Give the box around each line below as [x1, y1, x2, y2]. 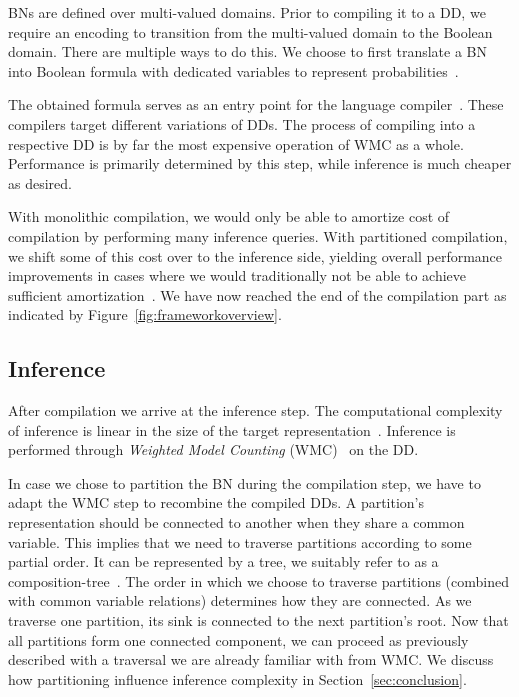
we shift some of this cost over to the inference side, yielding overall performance [8, 245, 503, 266]
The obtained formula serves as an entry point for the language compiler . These [8, 94, 504, 115]
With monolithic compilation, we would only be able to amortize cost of [8, 206, 450, 227]
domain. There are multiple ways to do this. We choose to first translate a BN [8, 41, 488, 62]
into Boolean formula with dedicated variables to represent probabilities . [8, 60, 459, 81]
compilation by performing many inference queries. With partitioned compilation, [8, 225, 508, 246]
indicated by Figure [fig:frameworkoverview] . [8, 304, 282, 325]
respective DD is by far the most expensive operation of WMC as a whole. [8, 133, 464, 154]
